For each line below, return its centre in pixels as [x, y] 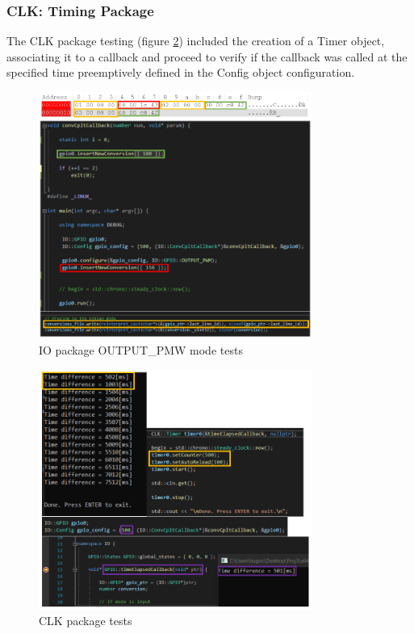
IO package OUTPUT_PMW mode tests [141, 349]
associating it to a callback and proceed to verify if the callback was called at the [207, 56]
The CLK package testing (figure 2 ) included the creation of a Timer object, [196, 41]
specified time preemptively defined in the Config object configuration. [181, 72]
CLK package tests [86, 621]
